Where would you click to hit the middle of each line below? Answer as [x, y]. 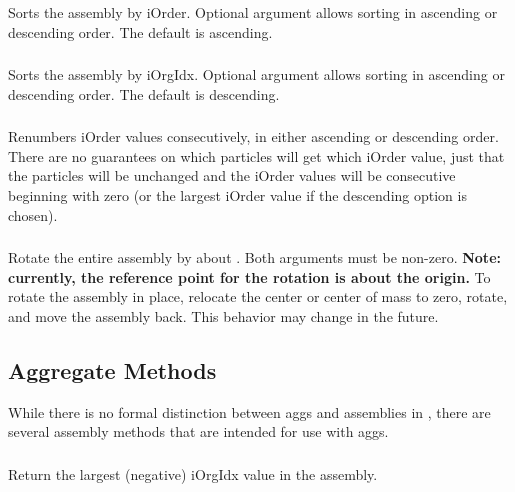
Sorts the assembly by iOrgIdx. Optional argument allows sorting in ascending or [256, 74]
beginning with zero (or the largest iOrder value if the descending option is [237, 194]
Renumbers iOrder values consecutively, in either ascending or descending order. [253, 136]
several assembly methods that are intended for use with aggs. [198, 431]
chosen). [33, 214]
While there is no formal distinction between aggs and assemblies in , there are [249, 411]
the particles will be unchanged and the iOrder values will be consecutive [232, 175]
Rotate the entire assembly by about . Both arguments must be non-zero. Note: [254, 257]
